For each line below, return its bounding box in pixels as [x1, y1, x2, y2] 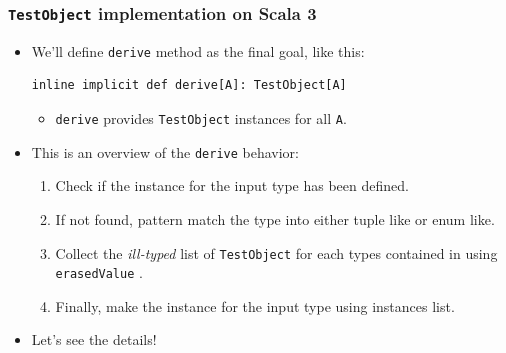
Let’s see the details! [31, 329, 157, 350]
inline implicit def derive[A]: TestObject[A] [31, 78, 347, 93]
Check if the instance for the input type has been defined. [55, 175, 409, 196]
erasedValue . [55, 262, 143, 283]
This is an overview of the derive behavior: [31, 141, 299, 162]
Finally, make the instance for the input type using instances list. [55, 295, 455, 316]
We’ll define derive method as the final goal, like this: [31, 40, 365, 61]
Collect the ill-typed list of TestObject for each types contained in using [55, 242, 498, 263]
